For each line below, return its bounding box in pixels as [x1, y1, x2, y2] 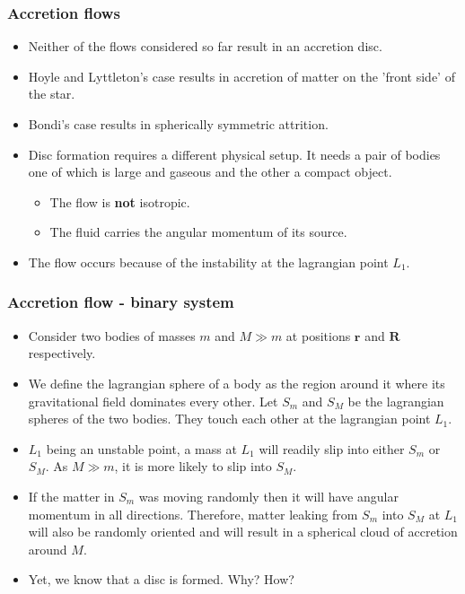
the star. [28, 84, 75, 103]
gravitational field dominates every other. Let [28, 391, 278, 410]
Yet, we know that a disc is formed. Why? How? [28, 570, 294, 589]
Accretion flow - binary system [7, 291, 234, 313]
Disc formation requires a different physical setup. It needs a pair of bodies [28, 144, 441, 163]
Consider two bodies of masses [28, 326, 196, 345]
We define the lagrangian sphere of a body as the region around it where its [28, 373, 445, 392]
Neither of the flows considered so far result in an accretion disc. [28, 37, 382, 56]
